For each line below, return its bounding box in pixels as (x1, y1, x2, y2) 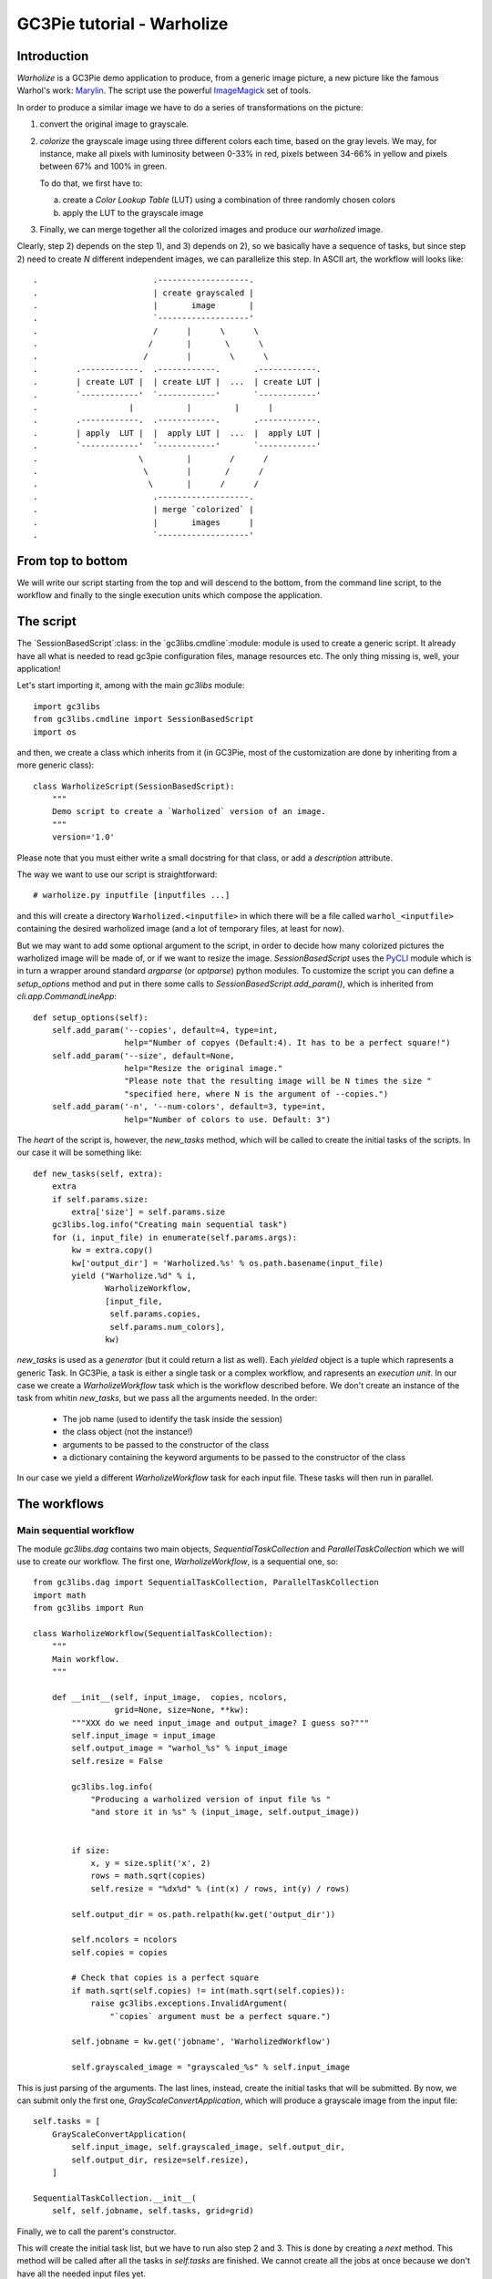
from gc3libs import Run (33, 1603, 144, 1614)
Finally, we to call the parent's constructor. (16, 2225, 177, 2237)
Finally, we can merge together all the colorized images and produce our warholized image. (39, 223, 384, 234)
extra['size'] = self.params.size (71, 1207, 226, 1217)
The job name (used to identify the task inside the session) (62, 1413, 282, 1424)
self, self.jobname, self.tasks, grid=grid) (51, 2206, 254, 2216)
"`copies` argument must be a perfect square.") (109, 2011, 332, 2021)
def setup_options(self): (33, 1012, 149, 1023)
